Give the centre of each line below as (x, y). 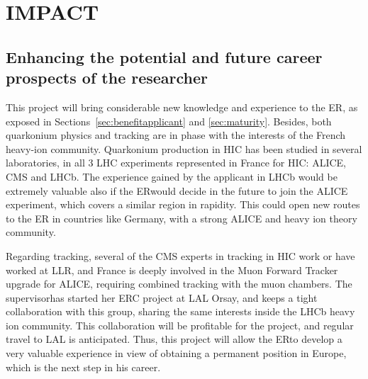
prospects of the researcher (107, 78)
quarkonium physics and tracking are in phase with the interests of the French (176, 135)
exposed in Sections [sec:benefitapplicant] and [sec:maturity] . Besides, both (169, 121)
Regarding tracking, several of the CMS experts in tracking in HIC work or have (180, 255)
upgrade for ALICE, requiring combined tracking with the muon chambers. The (179, 284)
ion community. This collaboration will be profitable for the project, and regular (180, 325)
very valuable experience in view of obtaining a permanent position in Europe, (176, 353)
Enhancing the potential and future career (164, 56)
